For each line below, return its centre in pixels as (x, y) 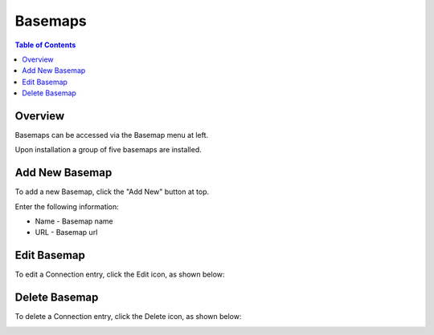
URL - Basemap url (66, 232)
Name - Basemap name (74, 221)
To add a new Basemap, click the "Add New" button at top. (112, 192)
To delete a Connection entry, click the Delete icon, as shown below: (128, 317)
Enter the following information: (67, 206)
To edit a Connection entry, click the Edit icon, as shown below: (120, 274)
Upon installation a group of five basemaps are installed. (108, 150)
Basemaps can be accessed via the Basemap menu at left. (112, 135)
